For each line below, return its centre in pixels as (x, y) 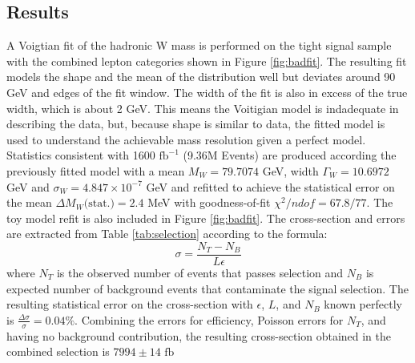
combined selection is (58, 351)
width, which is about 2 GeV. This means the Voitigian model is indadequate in (203, 108)
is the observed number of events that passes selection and (200, 272)
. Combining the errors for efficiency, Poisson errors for (209, 319)
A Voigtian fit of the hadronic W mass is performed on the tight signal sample (199, 45)
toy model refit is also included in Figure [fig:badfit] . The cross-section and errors (206, 218)
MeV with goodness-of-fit (209, 202)
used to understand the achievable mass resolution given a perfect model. (186, 139)
